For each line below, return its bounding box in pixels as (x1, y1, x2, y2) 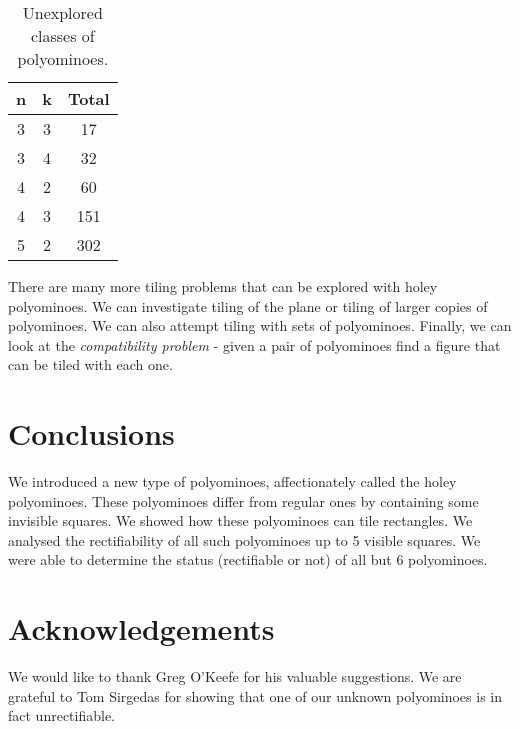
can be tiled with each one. (8, 354, 173, 375)
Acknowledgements (8, 608, 275, 649)
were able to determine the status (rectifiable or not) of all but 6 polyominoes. (8, 549, 488, 570)
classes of (30, 24, 95, 47)
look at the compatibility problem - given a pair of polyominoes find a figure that (8, 334, 501, 355)
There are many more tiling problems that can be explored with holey (8, 276, 438, 296)
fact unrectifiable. (8, 705, 116, 726)
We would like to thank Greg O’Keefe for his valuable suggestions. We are (8, 666, 462, 687)
